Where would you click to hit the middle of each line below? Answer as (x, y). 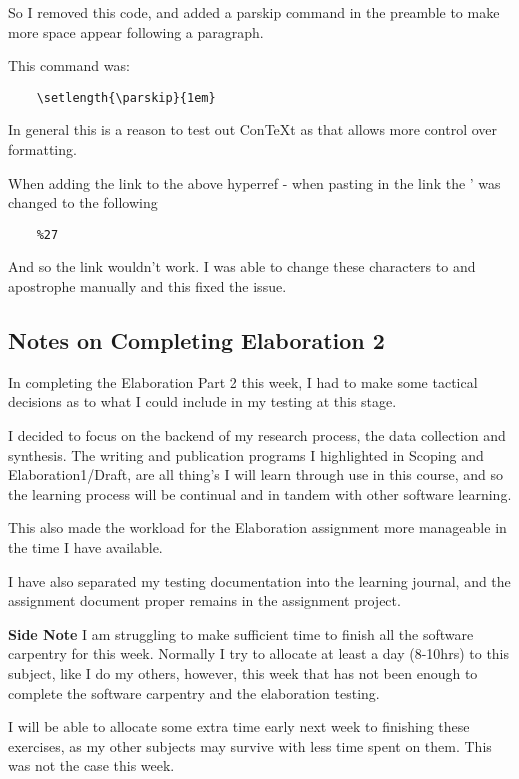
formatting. (42, 149)
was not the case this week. (91, 765)
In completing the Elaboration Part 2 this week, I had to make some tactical (243, 381)
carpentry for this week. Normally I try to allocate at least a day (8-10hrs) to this (259, 653)
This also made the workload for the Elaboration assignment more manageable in (257, 527)
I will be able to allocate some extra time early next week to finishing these (239, 726)
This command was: (69, 65)
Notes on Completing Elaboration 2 (196, 340)
